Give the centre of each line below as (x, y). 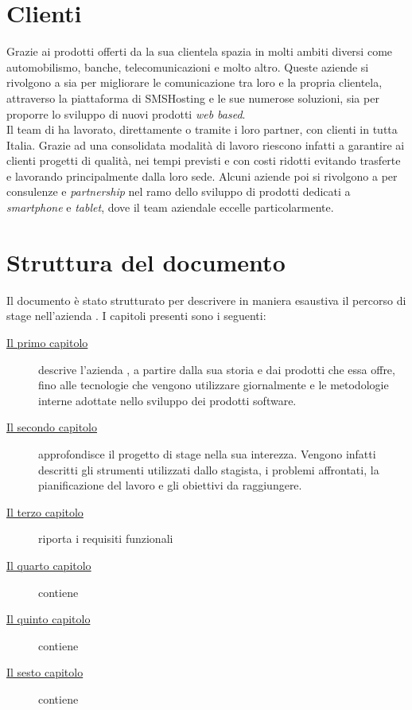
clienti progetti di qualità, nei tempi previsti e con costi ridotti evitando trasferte (204, 160)
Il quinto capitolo (49, 619)
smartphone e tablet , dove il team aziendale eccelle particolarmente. (170, 207)
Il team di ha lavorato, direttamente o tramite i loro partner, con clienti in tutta (202, 129)
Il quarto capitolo (49, 565)
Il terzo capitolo (45, 511)
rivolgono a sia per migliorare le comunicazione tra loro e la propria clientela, (194, 82)
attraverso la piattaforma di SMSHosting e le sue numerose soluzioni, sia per (193, 98)
